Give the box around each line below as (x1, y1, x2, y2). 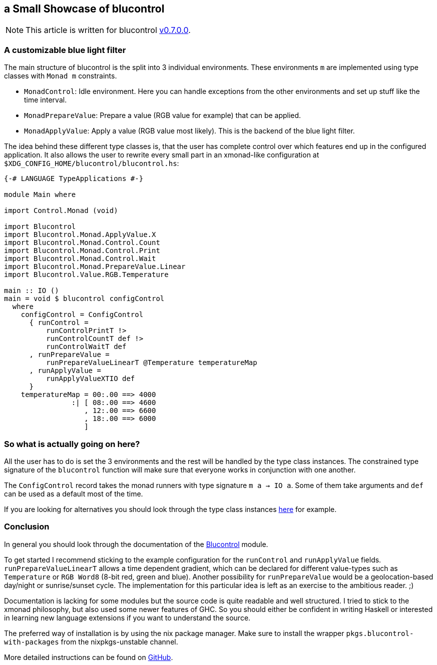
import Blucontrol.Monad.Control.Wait (4, 254, 156, 263)
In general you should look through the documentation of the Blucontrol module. (4, 539, 268, 548)
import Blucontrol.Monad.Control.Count (4, 238, 160, 247)
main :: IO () (4, 286, 59, 295)
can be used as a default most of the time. (4, 489, 143, 498)
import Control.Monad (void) (4, 206, 118, 215)
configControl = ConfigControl (21, 310, 144, 319)
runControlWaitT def (46, 342, 127, 351)
